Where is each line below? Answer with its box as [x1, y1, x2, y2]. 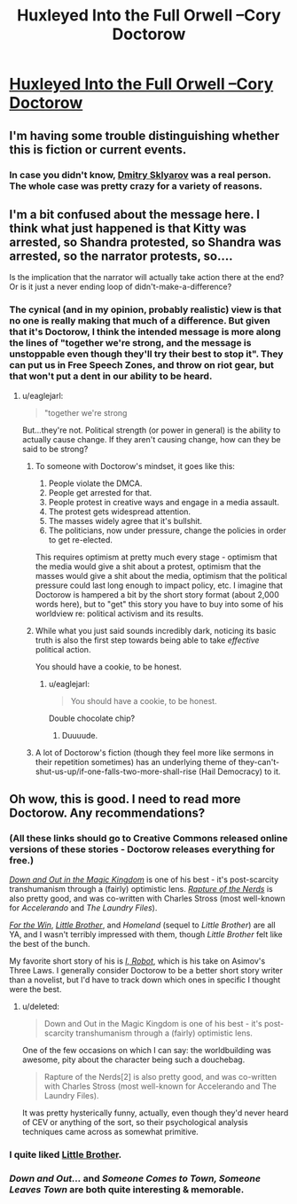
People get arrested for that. [48, 487, 152, 497]
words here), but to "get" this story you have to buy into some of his [35, 598, 284, 609]
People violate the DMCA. [48, 478, 143, 489]
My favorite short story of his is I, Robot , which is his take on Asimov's [9, 956, 266, 966]
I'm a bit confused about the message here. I [9, 207, 260, 222]
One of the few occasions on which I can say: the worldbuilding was [21, 1045, 272, 1056]
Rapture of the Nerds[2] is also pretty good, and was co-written [43, 1072, 277, 1083]
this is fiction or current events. [9, 142, 187, 157]
